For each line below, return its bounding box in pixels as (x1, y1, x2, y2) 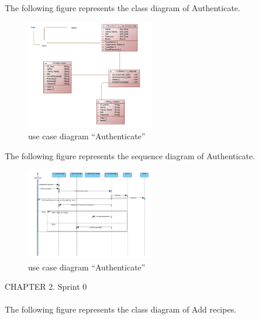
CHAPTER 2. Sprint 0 (5, 280, 87, 293)
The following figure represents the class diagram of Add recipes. (5, 303, 237, 315)
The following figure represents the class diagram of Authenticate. (5, 2, 240, 13)
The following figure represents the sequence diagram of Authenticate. (5, 149, 255, 162)
